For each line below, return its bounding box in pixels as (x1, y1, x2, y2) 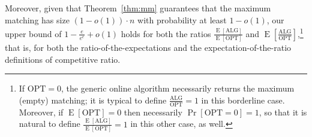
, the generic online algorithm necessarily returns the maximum (61, 82, 295, 95)
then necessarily (124, 105, 182, 118)
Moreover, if (19, 105, 64, 118)
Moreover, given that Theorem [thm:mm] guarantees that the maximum (5, 2, 271, 14)
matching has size (5, 13, 70, 26)
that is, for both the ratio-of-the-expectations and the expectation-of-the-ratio (5, 41, 292, 54)
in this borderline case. (201, 93, 285, 106)
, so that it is (259, 105, 307, 118)
